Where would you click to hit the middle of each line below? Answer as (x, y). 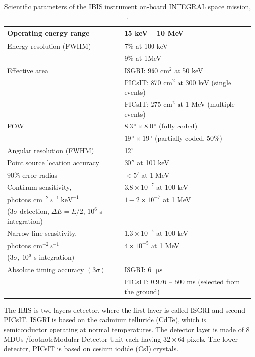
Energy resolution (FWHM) (49, 46)
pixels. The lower (213, 339)
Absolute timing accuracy (46, 269)
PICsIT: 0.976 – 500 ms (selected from (182, 282)
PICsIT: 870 (143, 82)
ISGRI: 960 (141, 70)
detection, (35, 211)
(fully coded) (178, 126)
